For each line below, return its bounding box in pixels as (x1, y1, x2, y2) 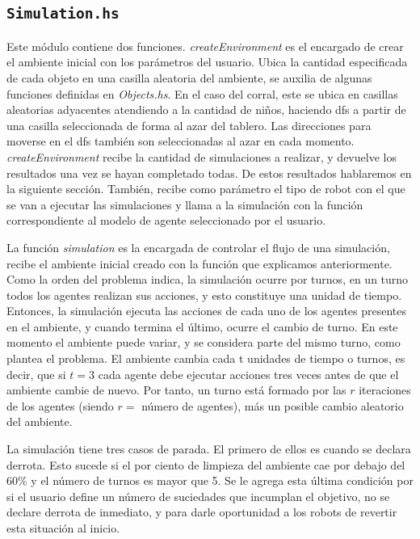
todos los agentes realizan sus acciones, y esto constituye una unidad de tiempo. (6, 286, 402, 303)
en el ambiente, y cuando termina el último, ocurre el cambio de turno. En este (6, 318, 398, 335)
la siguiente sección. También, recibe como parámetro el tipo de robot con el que (6, 180, 405, 197)
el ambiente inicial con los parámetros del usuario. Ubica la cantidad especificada (6, 53, 408, 70)
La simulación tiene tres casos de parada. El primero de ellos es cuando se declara (6, 440, 411, 457)
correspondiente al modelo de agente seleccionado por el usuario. (6, 212, 326, 229)
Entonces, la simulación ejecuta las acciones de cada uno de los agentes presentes (6, 302, 407, 319)
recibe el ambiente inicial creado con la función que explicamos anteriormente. (6, 255, 393, 272)
